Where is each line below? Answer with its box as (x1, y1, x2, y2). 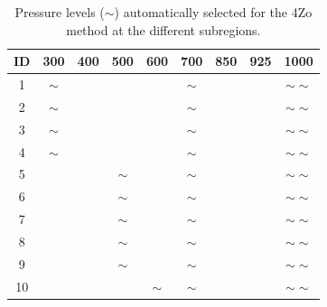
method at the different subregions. (66, 20, 261, 39)
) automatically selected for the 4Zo (114, 3, 313, 21)
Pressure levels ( (14, 3, 105, 21)
